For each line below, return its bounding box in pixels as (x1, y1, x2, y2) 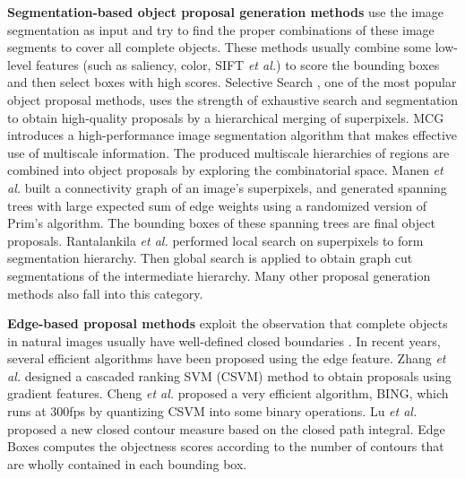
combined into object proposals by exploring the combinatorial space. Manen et (7, 161, 443, 179)
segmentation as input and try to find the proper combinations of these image (7, 20, 435, 39)
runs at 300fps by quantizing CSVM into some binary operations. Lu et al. (7, 402, 418, 421)
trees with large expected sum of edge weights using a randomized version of (7, 196, 426, 214)
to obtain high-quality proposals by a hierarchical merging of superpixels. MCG (7, 108, 444, 126)
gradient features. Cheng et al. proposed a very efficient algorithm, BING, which (7, 384, 449, 403)
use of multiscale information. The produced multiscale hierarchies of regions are (7, 143, 450, 161)
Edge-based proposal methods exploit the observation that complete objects (7, 314, 448, 333)
